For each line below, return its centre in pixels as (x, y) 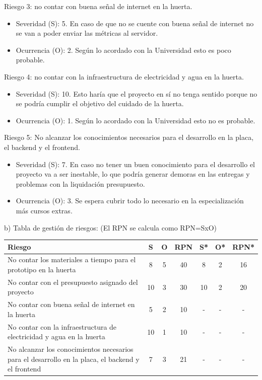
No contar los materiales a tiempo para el (72, 259)
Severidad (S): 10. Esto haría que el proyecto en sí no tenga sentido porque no (137, 93)
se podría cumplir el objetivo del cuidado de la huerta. (100, 103)
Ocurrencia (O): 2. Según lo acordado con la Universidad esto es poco (123, 50)
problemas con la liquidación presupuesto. (80, 183)
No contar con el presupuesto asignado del (73, 282)
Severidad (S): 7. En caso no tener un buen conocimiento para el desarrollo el (136, 164)
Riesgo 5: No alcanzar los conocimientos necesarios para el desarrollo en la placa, (129, 137)
